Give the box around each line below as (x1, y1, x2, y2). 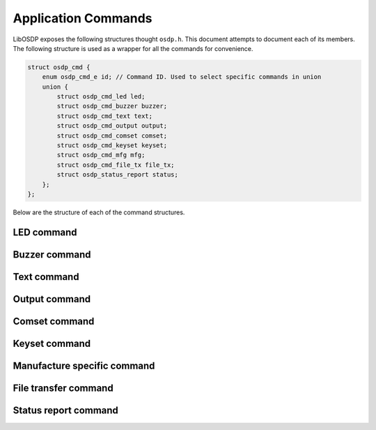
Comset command (13, 315, 95, 327)
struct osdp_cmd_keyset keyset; (56, 142, 167, 149)
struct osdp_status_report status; (56, 171, 179, 179)
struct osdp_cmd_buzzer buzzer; (56, 102, 167, 110)
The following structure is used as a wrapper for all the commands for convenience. (13, 44, 253, 52)
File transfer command (13, 382, 114, 394)
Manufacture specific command (13, 359, 155, 371)
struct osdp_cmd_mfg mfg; (56, 151, 146, 159)
